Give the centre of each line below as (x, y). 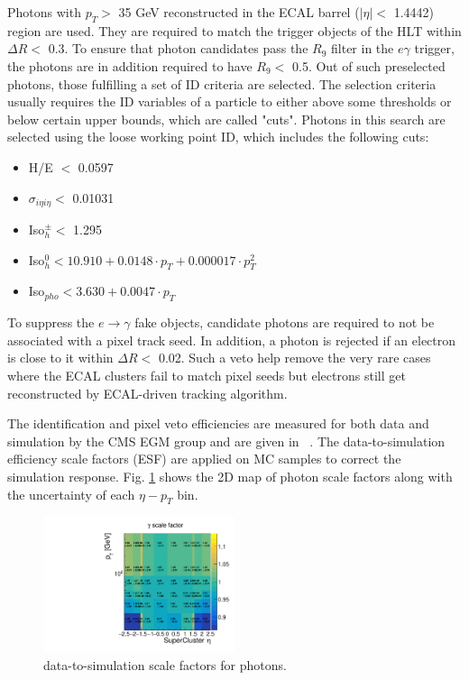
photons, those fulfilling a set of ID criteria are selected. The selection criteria (222, 83)
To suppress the (51, 322)
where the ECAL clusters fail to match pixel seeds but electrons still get (207, 375)
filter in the (363, 48)
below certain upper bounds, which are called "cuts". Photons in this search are (226, 119)
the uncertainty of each (71, 494)
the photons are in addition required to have (130, 65)
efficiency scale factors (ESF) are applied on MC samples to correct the (204, 459)
